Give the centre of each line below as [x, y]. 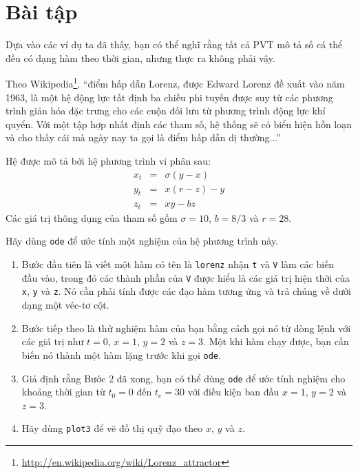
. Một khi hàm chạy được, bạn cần [276, 341]
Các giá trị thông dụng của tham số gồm [92, 217]
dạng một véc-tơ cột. [65, 305]
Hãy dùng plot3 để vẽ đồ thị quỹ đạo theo [112, 428]
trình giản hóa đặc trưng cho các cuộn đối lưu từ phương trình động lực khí [166, 111]
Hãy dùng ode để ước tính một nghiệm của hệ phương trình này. [142, 241]
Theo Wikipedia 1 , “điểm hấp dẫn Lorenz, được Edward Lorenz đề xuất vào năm [175, 82]
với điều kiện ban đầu [233, 392]
